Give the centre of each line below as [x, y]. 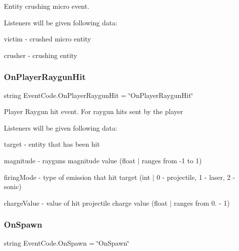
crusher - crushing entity [41, 55]
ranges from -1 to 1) [172, 160]
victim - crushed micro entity [48, 39]
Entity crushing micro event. [47, 6]
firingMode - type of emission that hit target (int [77, 177]
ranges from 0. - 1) [202, 203]
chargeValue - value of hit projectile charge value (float [86, 203]
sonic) [13, 186]
